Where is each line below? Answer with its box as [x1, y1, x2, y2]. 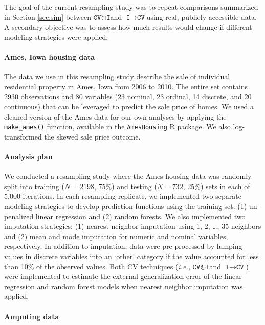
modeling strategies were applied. [4, 31, 108, 42]
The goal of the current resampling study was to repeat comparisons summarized [4, 2, 258, 12]
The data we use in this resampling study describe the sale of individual [4, 71, 230, 82]
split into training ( [4, 180, 64, 191]
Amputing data [4, 311, 59, 321]
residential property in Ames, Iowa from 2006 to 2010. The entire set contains [4, 81, 248, 91]
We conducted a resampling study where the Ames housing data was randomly [4, 171, 252, 181]
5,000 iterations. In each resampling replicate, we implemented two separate [4, 191, 241, 201]
